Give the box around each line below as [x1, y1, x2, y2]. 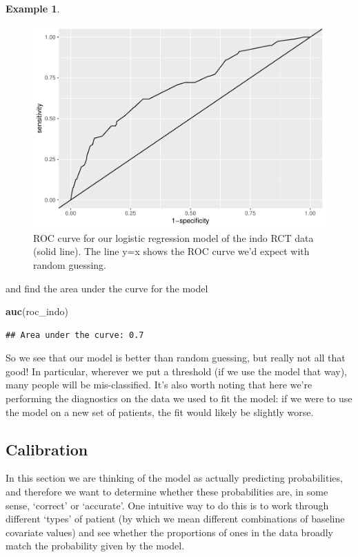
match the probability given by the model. [6, 538, 185, 553]
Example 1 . [6, 1, 60, 15]
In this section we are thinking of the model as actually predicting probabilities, [6, 471, 343, 485]
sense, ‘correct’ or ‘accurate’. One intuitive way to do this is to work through [6, 498, 329, 512]
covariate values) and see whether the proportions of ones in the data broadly [6, 525, 333, 539]
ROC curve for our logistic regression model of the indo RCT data [33, 230, 314, 245]
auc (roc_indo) [6, 304, 68, 319]
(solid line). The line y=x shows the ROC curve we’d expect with [33, 244, 310, 258]
